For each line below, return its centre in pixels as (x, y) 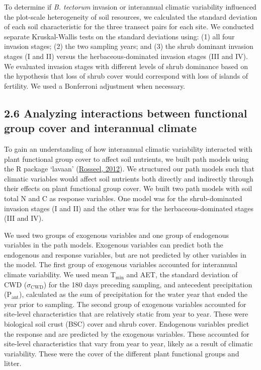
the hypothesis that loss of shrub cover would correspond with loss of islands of (126, 76)
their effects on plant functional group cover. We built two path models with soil (128, 188)
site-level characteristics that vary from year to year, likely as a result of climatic (128, 344)
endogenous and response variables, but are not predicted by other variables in (125, 254)
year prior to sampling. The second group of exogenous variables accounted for (125, 304)
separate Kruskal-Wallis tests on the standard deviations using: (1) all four (119, 36)
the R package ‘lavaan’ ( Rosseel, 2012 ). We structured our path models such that (129, 169)
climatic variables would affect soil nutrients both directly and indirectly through (129, 178)
